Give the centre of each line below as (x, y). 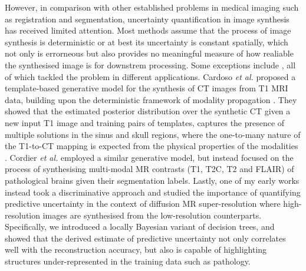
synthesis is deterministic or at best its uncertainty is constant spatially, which (147, 42)
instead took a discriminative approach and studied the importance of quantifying (153, 192)
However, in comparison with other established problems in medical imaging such (152, 7)
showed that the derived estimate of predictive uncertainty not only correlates (145, 238)
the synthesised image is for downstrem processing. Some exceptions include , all (150, 65)
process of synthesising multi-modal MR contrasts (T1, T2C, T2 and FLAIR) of (149, 169)
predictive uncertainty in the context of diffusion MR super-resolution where (143, 204)
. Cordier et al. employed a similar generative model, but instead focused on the (149, 157)
